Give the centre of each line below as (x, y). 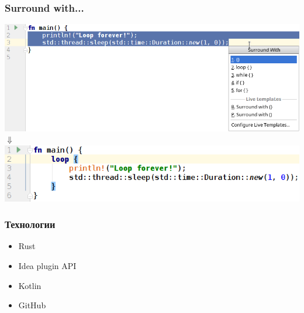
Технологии (30, 224)
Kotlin (30, 285)
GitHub (32, 305)
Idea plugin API (47, 265)
